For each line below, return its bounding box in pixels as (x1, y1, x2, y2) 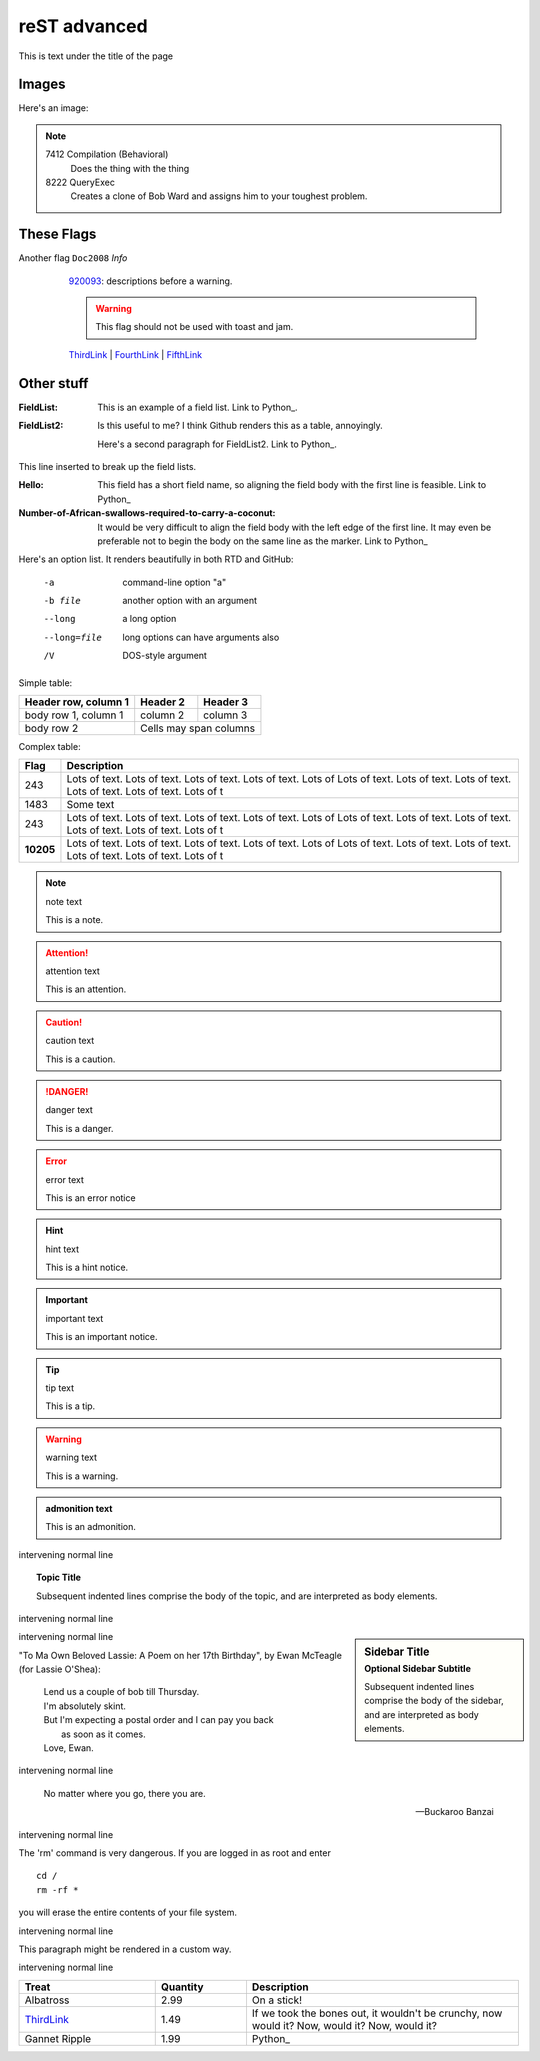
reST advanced (18, 15, 149, 37)
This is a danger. (45, 1122, 114, 1134)
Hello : (18, 479, 44, 491)
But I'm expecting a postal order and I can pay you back (43, 1714, 274, 1726)
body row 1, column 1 (24, 708, 124, 722)
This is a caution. (45, 1053, 116, 1065)
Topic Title (36, 1571, 82, 1584)
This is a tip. (45, 1400, 96, 1412)
